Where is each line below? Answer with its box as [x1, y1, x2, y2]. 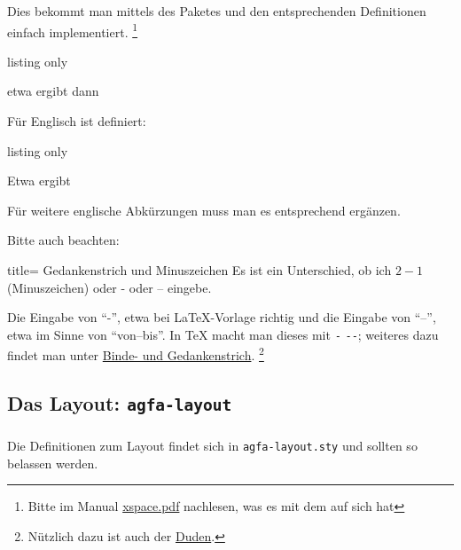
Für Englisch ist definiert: [7, 112, 146, 130]
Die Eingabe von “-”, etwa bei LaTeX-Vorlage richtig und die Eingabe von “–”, [7, 308, 436, 326]
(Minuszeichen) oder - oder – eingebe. [7, 278, 212, 296]
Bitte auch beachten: [7, 231, 120, 249]
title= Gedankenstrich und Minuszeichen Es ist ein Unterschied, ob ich [7, 261, 392, 279]
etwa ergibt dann [7, 82, 99, 100]
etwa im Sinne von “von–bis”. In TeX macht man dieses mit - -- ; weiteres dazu [7, 325, 439, 343]
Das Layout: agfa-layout [7, 389, 232, 417]
